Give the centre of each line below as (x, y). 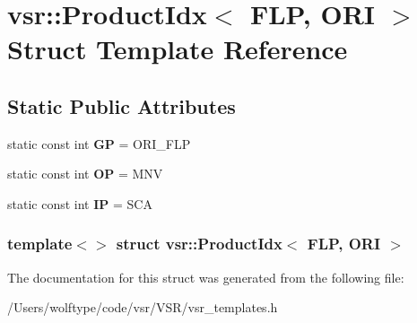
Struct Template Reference (178, 49)
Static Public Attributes (122, 105)
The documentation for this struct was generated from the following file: (206, 277)
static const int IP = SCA (80, 203)
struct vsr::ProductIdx (199, 244)
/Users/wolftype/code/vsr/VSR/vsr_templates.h (143, 307)
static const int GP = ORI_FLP (99, 143)
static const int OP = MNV (85, 174)
